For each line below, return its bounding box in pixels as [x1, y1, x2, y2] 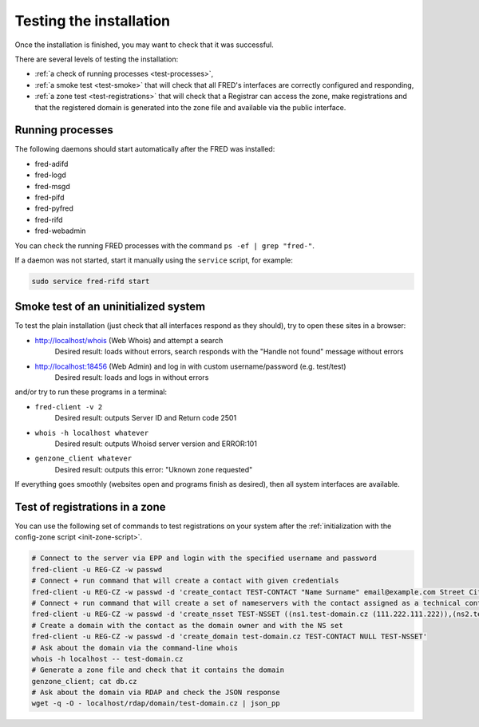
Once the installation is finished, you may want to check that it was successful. [14, 40, 275, 49]
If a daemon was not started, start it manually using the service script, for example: [14, 255, 293, 265]
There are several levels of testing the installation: [14, 54, 179, 64]
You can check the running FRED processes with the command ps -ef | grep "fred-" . [14, 240, 315, 251]
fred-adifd [34, 159, 69, 168]
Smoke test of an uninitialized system [14, 300, 206, 314]
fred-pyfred [34, 203, 73, 213]
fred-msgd [34, 181, 71, 191]
